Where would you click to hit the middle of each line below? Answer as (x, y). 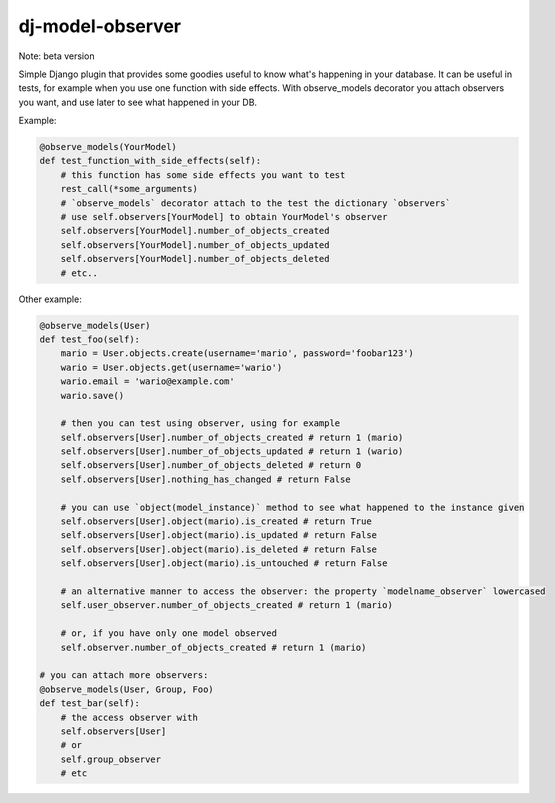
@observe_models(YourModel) (108, 147)
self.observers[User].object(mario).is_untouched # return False (224, 563)
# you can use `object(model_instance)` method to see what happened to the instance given (292, 507)
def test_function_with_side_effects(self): (150, 161)
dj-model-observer (100, 26)
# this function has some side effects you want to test (203, 174)
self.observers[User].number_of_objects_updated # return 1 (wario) (232, 451)
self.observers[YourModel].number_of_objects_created (195, 231)
